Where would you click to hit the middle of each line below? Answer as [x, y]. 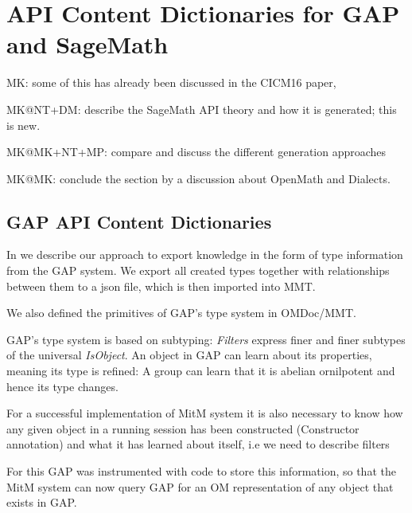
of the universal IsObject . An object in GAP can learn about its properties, [189, 355]
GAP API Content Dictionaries [139, 221]
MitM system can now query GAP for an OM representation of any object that [200, 486]
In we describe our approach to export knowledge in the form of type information [205, 255]
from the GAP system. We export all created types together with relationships [198, 270]
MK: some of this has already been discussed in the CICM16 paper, [171, 82]
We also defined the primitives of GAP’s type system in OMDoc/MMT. [181, 313]
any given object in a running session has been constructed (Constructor [183, 428]
